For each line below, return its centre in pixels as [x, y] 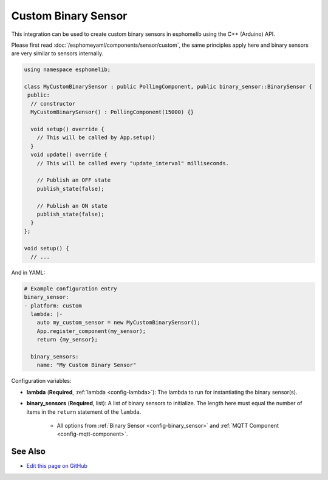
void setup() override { [67, 129]
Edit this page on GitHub [57, 466]
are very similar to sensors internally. [57, 53]
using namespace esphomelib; [67, 70]
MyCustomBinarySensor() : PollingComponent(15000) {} [112, 112]
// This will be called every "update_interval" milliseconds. [133, 163]
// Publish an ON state [72, 206]
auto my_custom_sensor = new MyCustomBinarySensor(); [118, 323]
